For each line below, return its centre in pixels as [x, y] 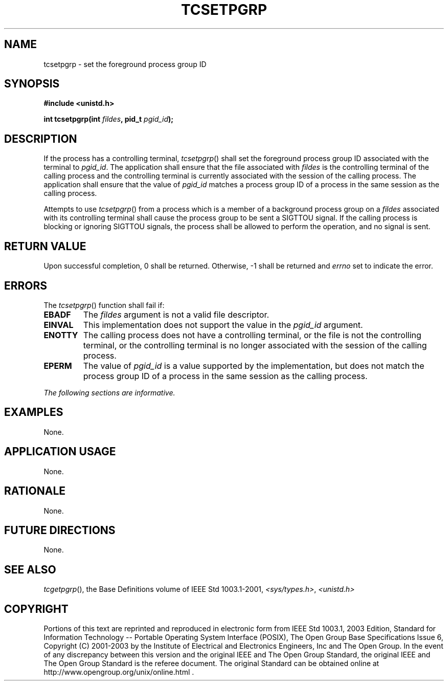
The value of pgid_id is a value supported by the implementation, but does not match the [254, 366]
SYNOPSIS [32, 84]
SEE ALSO [30, 569]
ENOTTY [61, 335]
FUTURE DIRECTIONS [60, 530]
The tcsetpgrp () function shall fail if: [104, 305]
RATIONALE [35, 491]
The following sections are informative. [109, 392]
